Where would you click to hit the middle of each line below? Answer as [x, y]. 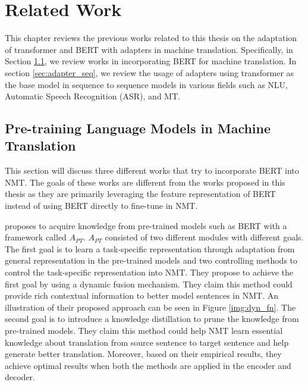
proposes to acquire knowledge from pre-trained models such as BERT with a [146, 225]
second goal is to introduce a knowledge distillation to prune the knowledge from [152, 319]
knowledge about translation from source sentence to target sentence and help [147, 342]
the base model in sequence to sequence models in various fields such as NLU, [146, 84]
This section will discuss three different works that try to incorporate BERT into [152, 170]
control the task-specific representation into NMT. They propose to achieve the [149, 272]
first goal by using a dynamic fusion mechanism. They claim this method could [149, 284]
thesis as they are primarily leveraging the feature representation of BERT [140, 194]
